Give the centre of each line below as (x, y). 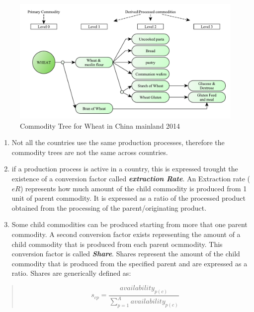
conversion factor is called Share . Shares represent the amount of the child (126, 254)
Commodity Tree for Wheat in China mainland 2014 (100, 125)
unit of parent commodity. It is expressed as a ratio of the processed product (128, 198)
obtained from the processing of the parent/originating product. (109, 207)
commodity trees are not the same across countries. (90, 152)
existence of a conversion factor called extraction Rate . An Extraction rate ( (131, 179)
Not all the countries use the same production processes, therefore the (118, 142)
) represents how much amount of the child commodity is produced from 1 (133, 188)
